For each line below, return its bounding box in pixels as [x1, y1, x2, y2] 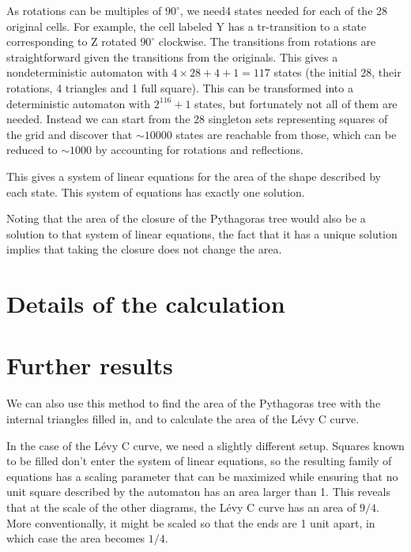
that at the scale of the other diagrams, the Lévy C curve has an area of [6, 498, 356, 515]
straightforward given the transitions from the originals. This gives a [6, 48, 338, 65]
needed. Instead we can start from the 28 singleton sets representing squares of [6, 111, 388, 127]
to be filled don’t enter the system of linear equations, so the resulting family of [6, 452, 392, 469]
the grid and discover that [6, 126, 133, 142]
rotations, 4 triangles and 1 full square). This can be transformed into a [6, 79, 353, 96]
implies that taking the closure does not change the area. [6, 241, 282, 257]
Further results [6, 349, 173, 381]
